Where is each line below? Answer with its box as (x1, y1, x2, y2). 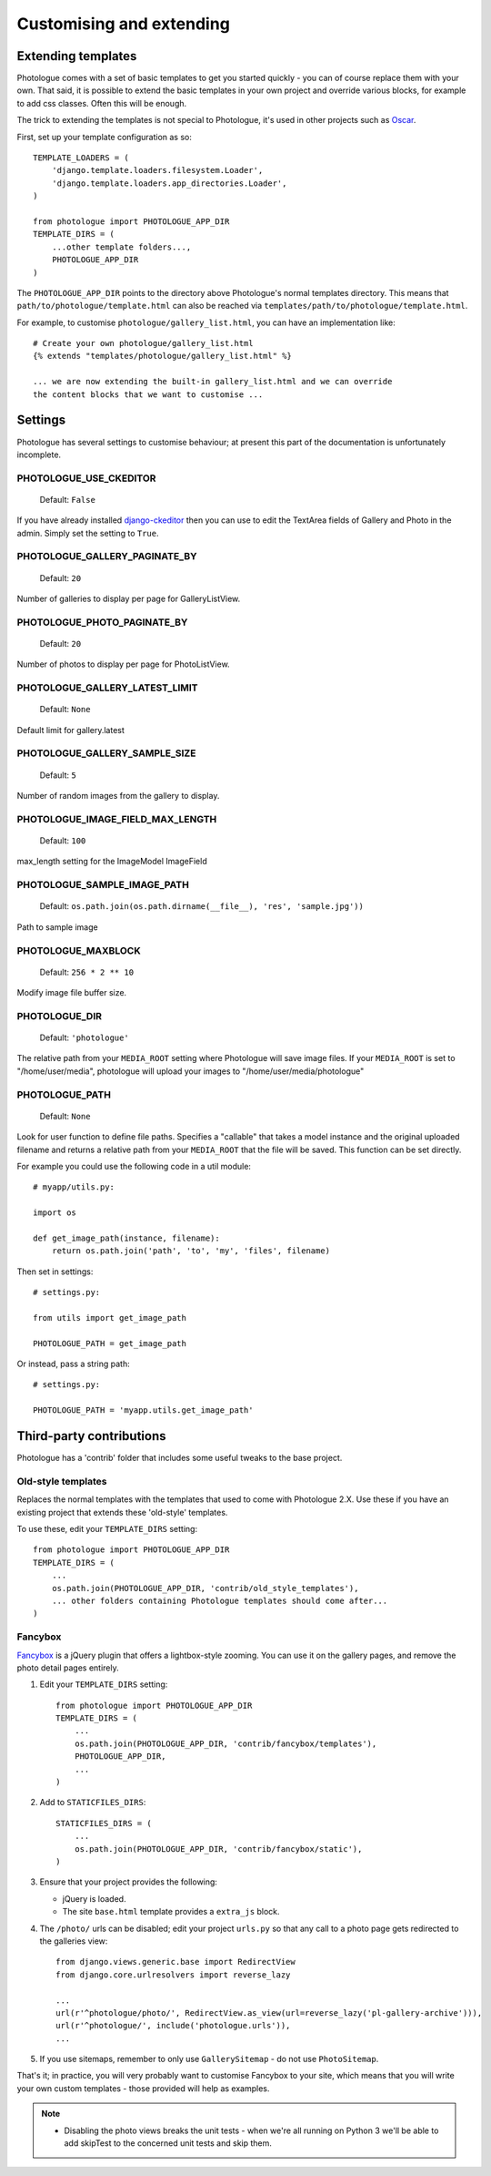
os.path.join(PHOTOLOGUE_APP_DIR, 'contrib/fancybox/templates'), (74, 1738, 377, 1749)
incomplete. (16, 449, 62, 460)
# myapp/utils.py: (33, 1182, 115, 1192)
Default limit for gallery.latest (16, 724, 125, 735)
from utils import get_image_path (33, 1313, 186, 1323)
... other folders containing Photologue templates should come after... (51, 1595, 388, 1606)
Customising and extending (16, 14, 231, 34)
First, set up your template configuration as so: (16, 131, 193, 142)
